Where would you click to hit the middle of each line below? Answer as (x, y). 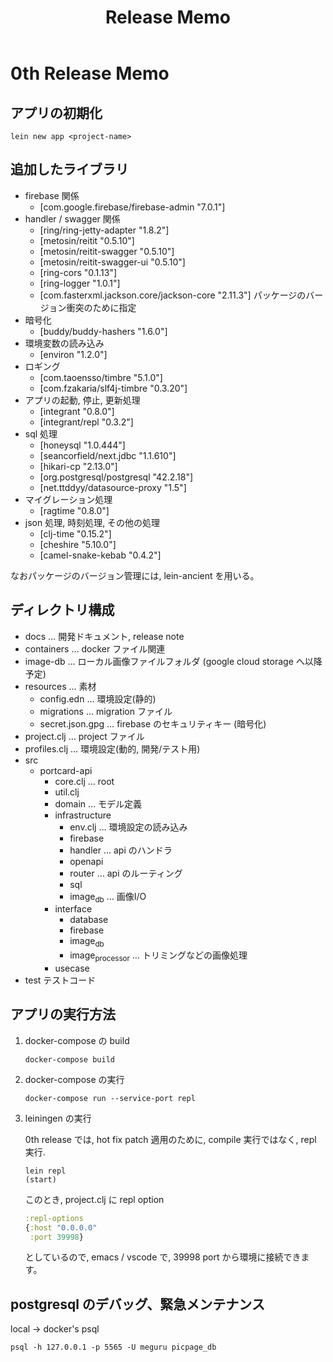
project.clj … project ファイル (84, 736)
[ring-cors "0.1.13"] (78, 272)
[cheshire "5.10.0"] (78, 544)
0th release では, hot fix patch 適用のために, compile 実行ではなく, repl (170, 1139)
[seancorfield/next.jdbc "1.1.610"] (108, 455)
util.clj (67, 792)
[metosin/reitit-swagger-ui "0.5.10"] (112, 262)
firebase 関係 (52, 195)
